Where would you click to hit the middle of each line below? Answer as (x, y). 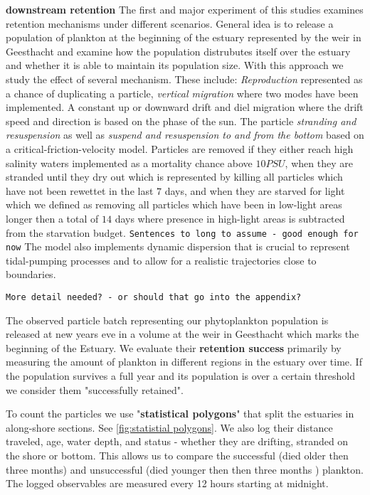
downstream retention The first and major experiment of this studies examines (185, 9)
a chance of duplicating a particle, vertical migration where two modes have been (182, 93)
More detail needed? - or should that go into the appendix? (154, 297)
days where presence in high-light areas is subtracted (230, 218)
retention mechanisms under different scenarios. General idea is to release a (170, 23)
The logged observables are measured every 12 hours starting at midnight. (167, 483)
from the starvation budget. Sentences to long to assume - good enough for (182, 232)
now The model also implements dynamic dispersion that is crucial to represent (178, 246)
